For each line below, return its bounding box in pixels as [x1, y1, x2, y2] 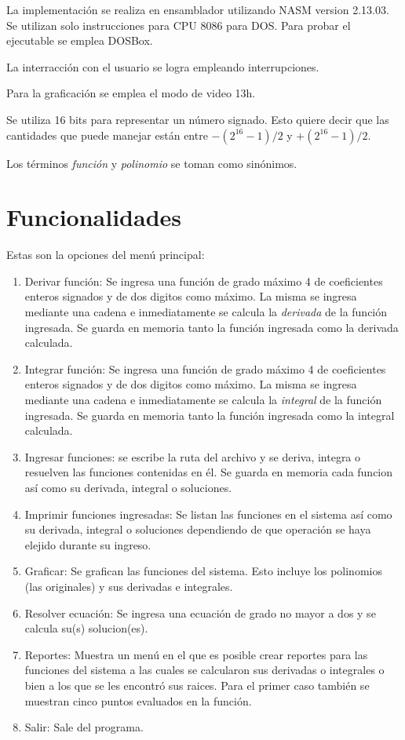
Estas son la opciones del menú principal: [6, 246, 205, 263]
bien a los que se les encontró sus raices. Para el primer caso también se [24, 676, 370, 693]
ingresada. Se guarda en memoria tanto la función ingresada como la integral [24, 406, 395, 423]
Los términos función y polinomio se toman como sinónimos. [6, 155, 297, 171]
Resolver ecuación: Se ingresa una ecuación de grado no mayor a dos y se [24, 604, 376, 621]
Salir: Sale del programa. [24, 719, 144, 735]
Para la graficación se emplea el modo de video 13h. [6, 85, 256, 101]
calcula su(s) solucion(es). [24, 620, 148, 636]
